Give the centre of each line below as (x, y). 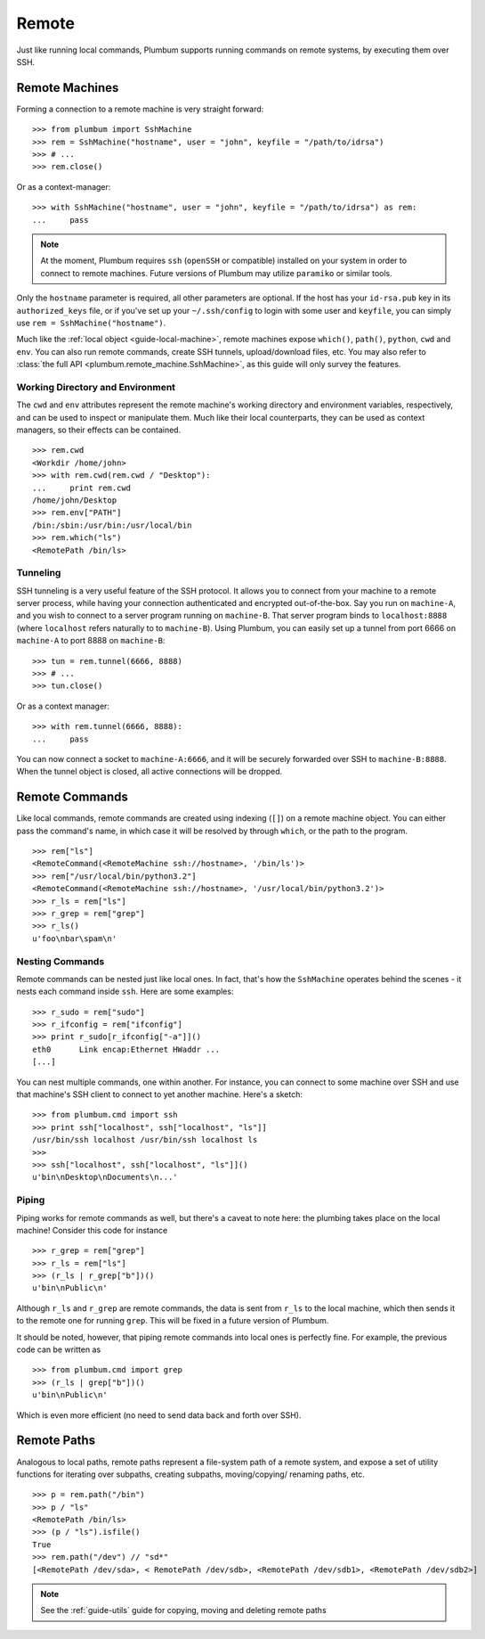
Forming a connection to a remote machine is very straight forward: (140, 109)
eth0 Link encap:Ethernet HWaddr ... (126, 1049)
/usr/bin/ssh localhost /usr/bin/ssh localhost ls (145, 1140)
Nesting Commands (61, 961)
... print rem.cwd (82, 488)
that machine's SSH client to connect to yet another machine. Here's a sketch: (159, 1094)
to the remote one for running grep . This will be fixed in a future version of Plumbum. (173, 1321)
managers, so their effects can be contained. (99, 430)
